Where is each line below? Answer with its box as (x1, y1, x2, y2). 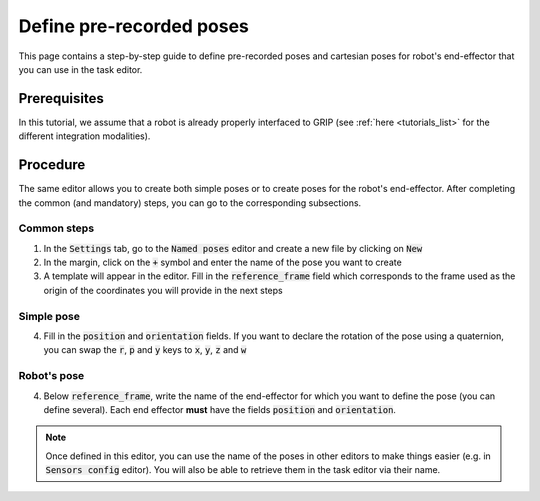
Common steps (18, 221, 95, 235)
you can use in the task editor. (18, 63, 143, 75)
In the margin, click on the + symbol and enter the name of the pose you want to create (43, 256, 402, 269)
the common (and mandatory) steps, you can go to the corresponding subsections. (18, 196, 362, 209)
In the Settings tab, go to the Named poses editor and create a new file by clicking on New (43, 242, 423, 254)
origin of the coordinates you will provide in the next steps (43, 284, 284, 296)
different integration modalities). (18, 130, 151, 142)
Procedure (18, 156, 86, 174)
